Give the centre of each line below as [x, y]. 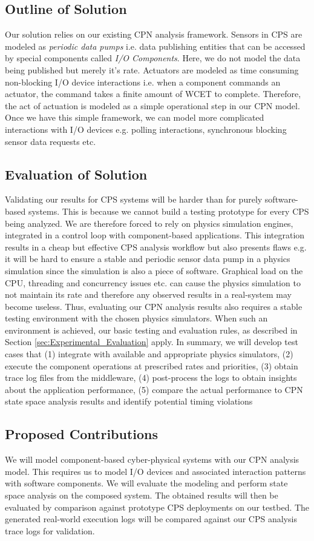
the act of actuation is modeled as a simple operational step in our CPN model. [152, 105]
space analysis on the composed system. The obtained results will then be [142, 495]
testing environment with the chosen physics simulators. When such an [136, 318]
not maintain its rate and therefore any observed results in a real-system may [148, 294]
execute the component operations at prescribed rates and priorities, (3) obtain [152, 365]
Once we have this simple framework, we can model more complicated [135, 117]
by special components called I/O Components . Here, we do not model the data [153, 58]
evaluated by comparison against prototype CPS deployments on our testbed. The [157, 507]
